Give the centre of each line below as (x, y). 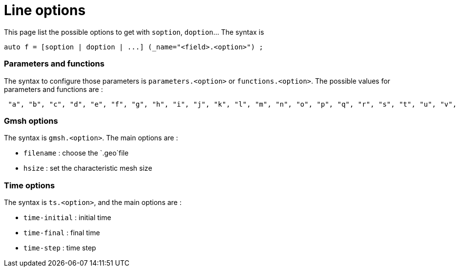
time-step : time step (60, 248)
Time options (30, 185)
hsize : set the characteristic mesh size (88, 168)
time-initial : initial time (67, 217)
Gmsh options (31, 121)
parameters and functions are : (53, 89)
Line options (45, 10)
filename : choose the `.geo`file (76, 153)
